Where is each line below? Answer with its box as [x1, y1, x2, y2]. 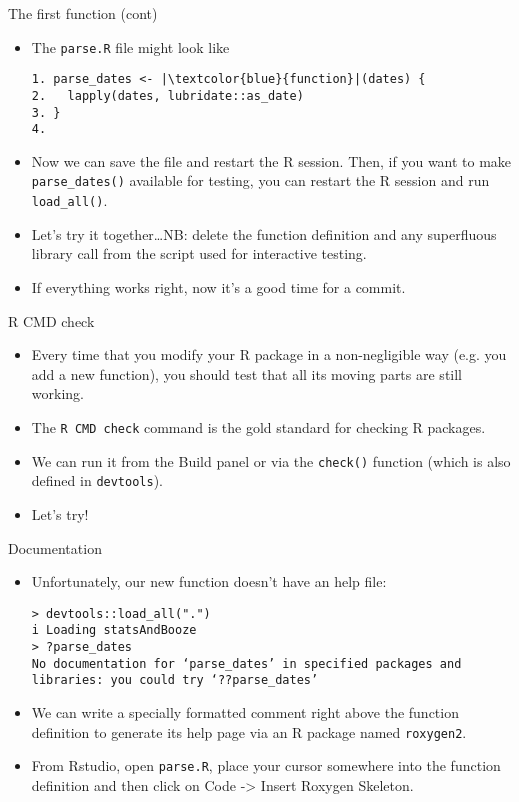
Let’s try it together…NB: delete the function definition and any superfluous [31, 223, 497, 244]
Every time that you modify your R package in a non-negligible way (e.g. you [31, 344, 507, 365]
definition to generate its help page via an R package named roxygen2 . [31, 721, 467, 742]
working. [31, 383, 84, 404]
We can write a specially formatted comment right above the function [31, 701, 459, 722]
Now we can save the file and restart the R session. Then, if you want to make [31, 150, 512, 171]
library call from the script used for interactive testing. [31, 243, 367, 264]
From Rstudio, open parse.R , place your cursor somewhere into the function [31, 755, 501, 776]
